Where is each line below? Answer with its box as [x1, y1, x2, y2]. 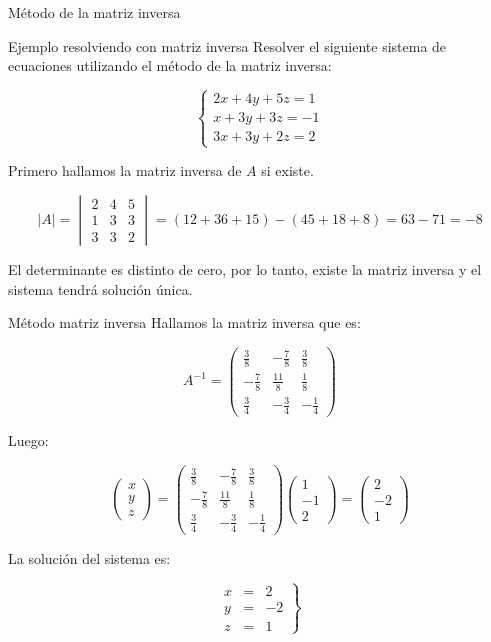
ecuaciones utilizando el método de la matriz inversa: [8, 55, 332, 76]
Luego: [8, 429, 49, 450]
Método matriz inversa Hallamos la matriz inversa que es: [8, 312, 361, 333]
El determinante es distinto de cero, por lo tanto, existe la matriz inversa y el [8, 258, 482, 279]
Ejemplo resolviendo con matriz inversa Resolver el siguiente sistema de [8, 35, 447, 56]
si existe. [261, 160, 314, 181]
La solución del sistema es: [8, 547, 171, 568]
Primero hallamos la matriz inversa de [8, 160, 242, 181]
